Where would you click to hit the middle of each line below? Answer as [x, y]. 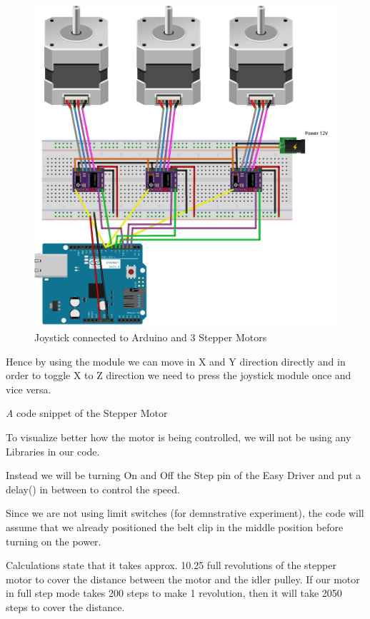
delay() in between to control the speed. [93, 489]
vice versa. [29, 389]
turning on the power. [54, 541]
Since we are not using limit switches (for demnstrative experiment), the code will [185, 513]
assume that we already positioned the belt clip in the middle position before [175, 527]
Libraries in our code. [53, 451]
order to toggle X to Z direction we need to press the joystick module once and [179, 375]
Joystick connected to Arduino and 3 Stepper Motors [151, 337]
